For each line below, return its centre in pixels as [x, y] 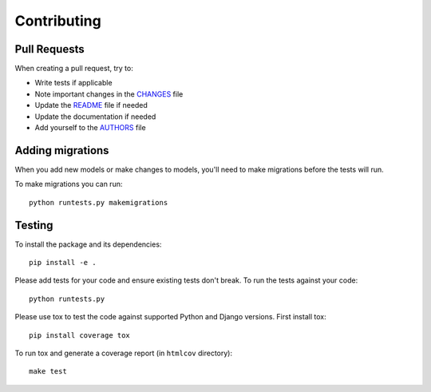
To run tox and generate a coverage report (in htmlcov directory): [124, 353]
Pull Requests [49, 49]
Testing [34, 225]
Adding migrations [62, 150]
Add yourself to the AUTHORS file [91, 128]
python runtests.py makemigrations [99, 202]
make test [48, 372]
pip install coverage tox [80, 335]
